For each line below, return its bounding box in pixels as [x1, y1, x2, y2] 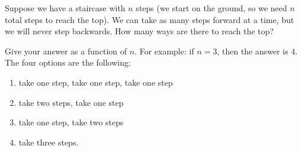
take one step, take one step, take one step [18, 76, 173, 88]
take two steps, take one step [18, 96, 124, 108]
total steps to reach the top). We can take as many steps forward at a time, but [5, 13, 294, 25]
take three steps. [18, 135, 79, 148]
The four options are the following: [5, 56, 131, 69]
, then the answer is [217, 44, 288, 57]
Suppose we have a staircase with [5, 2, 126, 14]
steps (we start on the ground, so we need [136, 2, 287, 14]
